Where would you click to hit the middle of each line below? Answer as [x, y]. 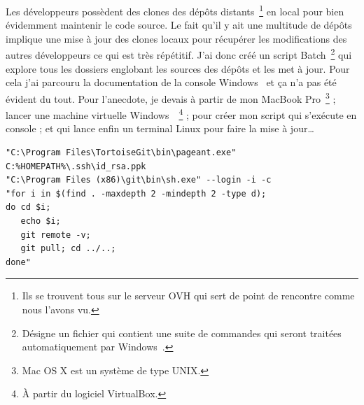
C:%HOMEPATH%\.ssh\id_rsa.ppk [76, 166]
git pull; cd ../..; [68, 249]
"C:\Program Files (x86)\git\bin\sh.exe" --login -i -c [139, 180]
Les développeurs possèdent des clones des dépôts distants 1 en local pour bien [175, 10]
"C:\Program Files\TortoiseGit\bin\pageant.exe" [121, 152]
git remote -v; [56, 235]
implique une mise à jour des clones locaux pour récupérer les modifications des [176, 38]
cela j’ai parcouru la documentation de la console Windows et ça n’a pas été [171, 82]
